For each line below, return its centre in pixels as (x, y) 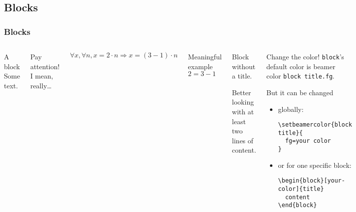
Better (241, 92)
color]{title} (301, 189)
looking (243, 102)
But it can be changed (300, 92)
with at (243, 111)
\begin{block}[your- (311, 181)
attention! (45, 66)
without (244, 66)
